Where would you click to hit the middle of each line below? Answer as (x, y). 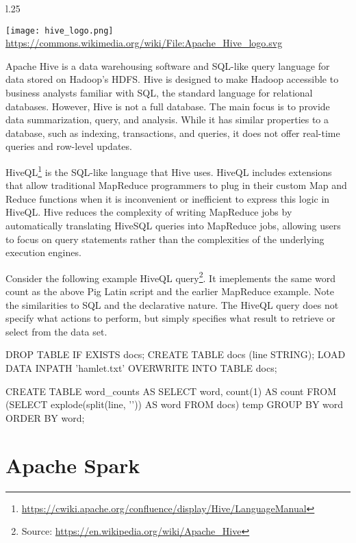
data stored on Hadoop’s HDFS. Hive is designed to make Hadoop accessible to (172, 79)
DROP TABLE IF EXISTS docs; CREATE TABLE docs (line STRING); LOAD (176, 354)
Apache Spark (73, 465)
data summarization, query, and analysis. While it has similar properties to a (167, 119)
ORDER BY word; (45, 417)
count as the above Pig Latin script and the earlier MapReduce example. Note (170, 291)
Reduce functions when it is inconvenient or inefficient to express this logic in (168, 198)
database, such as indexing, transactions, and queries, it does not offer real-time (173, 132)
